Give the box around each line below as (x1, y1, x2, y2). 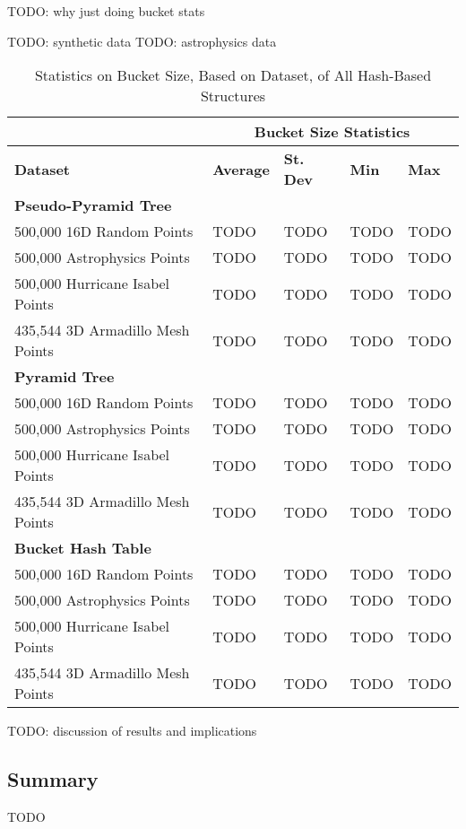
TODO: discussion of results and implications (7, 721, 257, 740)
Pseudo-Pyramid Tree (14, 195, 172, 216)
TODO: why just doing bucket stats (7, 2, 205, 20)
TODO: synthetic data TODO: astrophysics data (7, 31, 277, 50)
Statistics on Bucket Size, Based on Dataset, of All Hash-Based (34, 65, 432, 86)
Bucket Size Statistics (254, 121, 410, 143)
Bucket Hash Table (14, 537, 151, 559)
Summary (7, 765, 99, 793)
